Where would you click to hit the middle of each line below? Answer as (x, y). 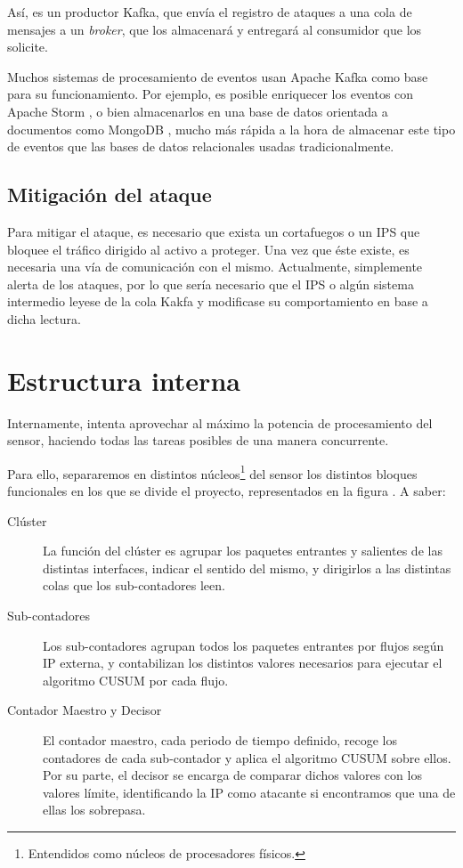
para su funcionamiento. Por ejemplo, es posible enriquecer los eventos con (211, 94)
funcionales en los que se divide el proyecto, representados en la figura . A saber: (227, 491)
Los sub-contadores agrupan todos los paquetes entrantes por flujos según (244, 645)
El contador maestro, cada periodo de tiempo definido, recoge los (220, 740)
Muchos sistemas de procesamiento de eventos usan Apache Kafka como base (218, 76)
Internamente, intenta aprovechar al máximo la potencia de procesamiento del (220, 422)
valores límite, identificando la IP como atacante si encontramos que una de (249, 792)
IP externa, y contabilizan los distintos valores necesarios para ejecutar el (243, 663)
